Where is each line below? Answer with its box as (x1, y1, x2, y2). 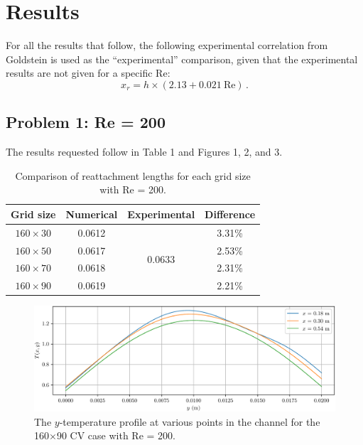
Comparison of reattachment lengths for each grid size (15, 168, 251, 183)
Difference (205, 206, 256, 221)
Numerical (65, 206, 118, 221)
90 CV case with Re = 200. (56, 428, 175, 443)
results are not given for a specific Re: (6, 65, 170, 80)
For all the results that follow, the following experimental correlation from (6, 38, 328, 53)
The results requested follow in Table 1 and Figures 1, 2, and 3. (6, 144, 283, 159)
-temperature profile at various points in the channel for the (59, 414, 320, 429)
